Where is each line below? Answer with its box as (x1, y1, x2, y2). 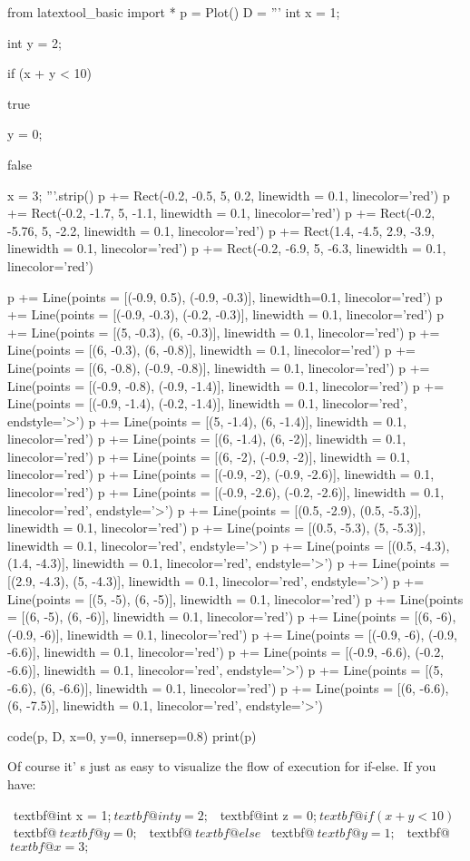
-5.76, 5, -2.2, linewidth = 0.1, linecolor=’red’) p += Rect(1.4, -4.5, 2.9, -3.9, (7, 220, 435, 240)
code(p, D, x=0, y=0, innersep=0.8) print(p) (7, 726, 257, 745)
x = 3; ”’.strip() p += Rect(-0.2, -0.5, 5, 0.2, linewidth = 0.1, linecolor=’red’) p (7, 185, 450, 204)
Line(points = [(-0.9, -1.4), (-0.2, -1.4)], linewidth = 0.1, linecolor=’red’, (7, 394, 407, 413)
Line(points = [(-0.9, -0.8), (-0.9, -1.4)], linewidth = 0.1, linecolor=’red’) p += (7, 376, 445, 395)
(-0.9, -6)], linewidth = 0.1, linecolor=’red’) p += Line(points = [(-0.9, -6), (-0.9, (7, 624, 457, 643)
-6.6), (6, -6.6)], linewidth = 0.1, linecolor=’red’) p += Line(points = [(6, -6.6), (7, 678, 449, 697)
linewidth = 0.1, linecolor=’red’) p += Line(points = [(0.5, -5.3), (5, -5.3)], (7, 518, 426, 537)
